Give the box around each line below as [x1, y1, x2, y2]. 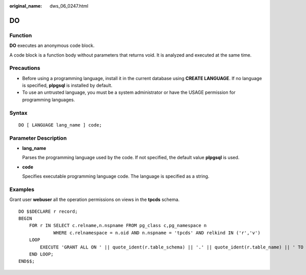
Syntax [9, 109, 28, 116]
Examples [9, 186, 35, 193]
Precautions [9, 64, 40, 71]
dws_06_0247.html [49, 3, 89, 9]
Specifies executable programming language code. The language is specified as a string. [22, 173, 210, 180]
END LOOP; [29, 252, 54, 257]
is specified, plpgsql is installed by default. [22, 82, 113, 89]
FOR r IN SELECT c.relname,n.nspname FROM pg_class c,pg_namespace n [29, 222, 207, 229]
